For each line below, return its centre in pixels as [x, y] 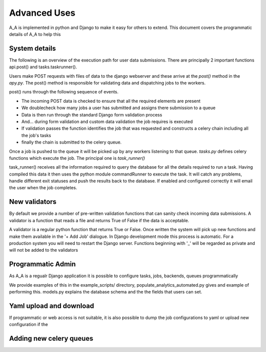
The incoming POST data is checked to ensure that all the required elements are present [111, 101]
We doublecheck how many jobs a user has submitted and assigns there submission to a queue [118, 108]
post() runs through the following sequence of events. [64, 92]
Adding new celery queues [51, 338]
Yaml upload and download [52, 306]
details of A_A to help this [35, 34]
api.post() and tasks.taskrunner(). [43, 67]
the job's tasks [36, 135]
